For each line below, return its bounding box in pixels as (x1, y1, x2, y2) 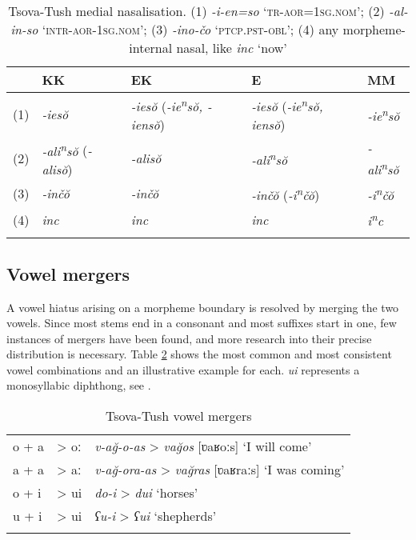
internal (129, 38, 173, 57)
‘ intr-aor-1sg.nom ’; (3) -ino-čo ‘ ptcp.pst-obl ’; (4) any (42, 20, 339, 38)
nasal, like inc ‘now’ (176, 38, 287, 57)
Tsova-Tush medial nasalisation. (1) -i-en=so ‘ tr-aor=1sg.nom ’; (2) (8, 2, 385, 20)
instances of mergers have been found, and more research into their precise (6, 330, 372, 346)
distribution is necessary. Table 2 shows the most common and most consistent (6, 346, 392, 362)
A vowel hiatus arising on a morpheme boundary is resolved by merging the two (6, 298, 399, 315)
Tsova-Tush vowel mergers (105, 406, 252, 426)
